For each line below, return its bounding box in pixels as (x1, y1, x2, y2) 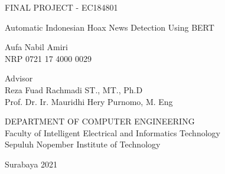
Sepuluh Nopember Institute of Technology (5, 138, 161, 150)
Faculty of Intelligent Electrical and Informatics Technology (5, 126, 220, 139)
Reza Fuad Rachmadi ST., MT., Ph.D (5, 83, 143, 96)
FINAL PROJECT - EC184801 (5, 1, 118, 13)
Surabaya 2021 (5, 157, 58, 170)
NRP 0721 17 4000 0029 (5, 52, 92, 64)
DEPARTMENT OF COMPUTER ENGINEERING (5, 115, 195, 127)
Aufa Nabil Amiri (5, 41, 69, 53)
